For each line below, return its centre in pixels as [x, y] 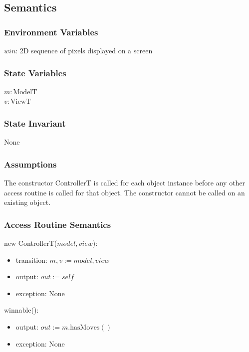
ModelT [25, 92]
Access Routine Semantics [58, 224]
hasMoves [85, 328]
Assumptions [30, 164]
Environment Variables [51, 32]
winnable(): [21, 310]
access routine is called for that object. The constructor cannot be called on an [124, 192]
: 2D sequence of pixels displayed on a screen [84, 50]
